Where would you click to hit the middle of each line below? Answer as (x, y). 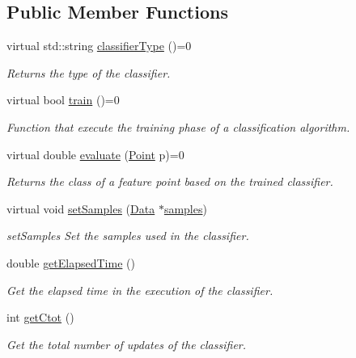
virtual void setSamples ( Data (81, 208)
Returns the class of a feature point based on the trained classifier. (170, 181)
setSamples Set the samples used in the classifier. (128, 236)
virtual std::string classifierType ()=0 (99, 46)
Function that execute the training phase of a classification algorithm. (178, 126)
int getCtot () (40, 317)
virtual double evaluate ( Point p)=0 (95, 154)
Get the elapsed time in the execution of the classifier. (140, 290)
